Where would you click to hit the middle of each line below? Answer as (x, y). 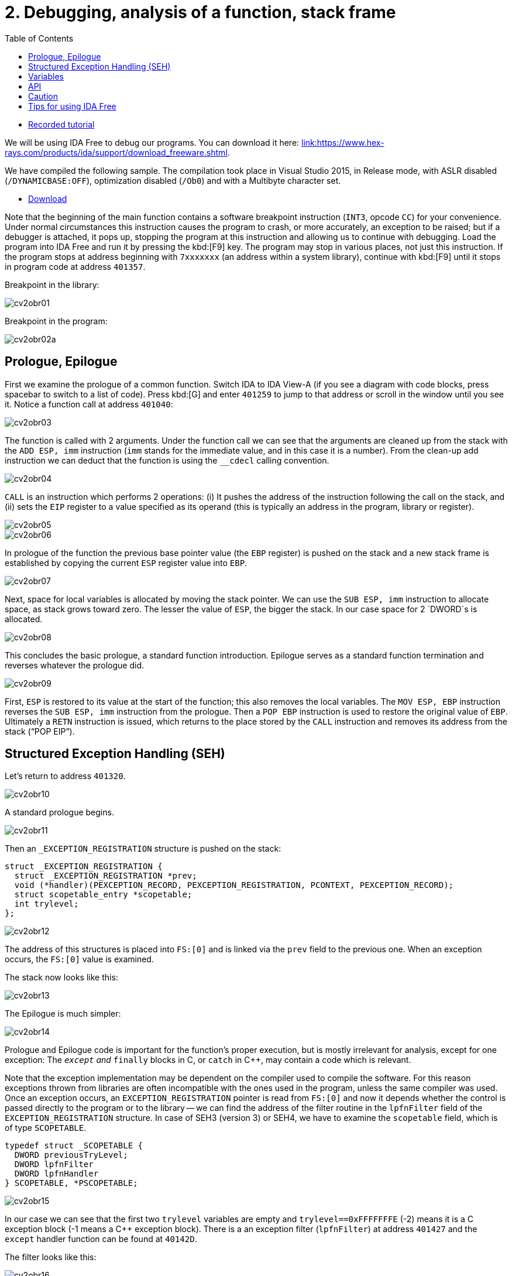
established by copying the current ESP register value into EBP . (126, 562)
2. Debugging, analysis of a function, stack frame (200, 12)
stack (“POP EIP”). (40, 731)
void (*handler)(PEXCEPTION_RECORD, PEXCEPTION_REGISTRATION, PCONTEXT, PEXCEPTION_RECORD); (234, 885)
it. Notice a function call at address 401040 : (89, 404)
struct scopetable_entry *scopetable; (103, 895)
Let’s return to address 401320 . (65, 776)
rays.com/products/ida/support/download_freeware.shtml (116, 152)
